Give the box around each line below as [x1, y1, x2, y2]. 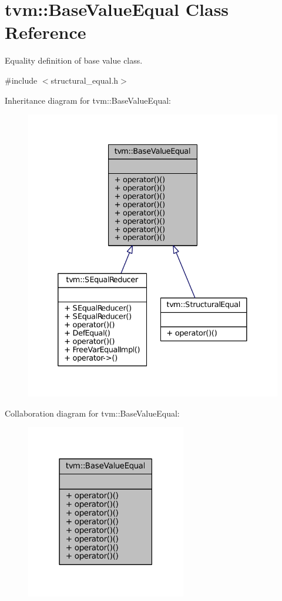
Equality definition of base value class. [5, 54, 143, 67]
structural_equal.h [51, 74, 119, 86]
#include [5, 74, 38, 86]
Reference [5, 20, 86, 44]
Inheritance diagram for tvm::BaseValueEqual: [5, 94, 171, 106]
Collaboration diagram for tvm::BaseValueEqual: [5, 407, 180, 419]
